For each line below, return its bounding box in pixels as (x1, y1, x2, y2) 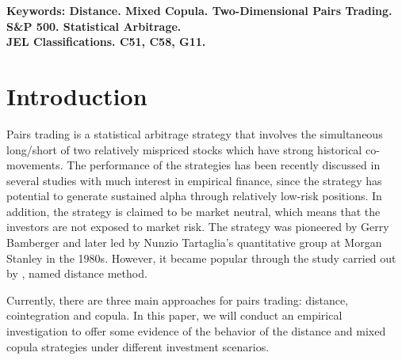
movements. (6, 157, 63, 173)
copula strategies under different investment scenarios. (6, 338, 270, 354)
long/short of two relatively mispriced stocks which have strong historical (6, 141, 362, 157)
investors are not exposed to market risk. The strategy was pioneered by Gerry (6, 218, 389, 235)
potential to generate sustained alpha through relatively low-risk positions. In (6, 188, 382, 204)
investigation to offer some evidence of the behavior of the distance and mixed (6, 323, 386, 339)
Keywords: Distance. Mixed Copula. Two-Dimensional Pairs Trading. (6, 2, 392, 18)
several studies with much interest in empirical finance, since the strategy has (6, 172, 382, 188)
